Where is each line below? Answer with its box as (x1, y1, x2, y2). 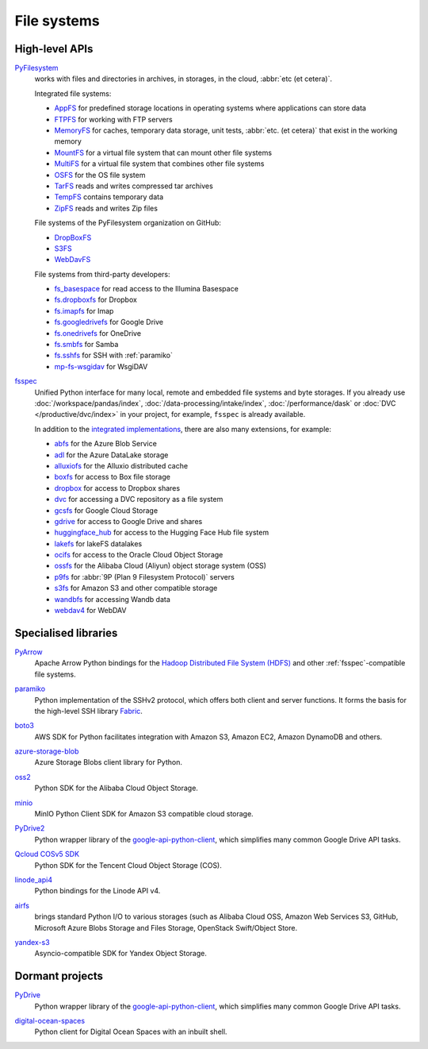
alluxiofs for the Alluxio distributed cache (54, 461, 189, 470)
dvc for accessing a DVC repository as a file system (54, 495, 224, 504)
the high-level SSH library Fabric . (34, 706, 143, 715)
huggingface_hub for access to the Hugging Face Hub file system (54, 528, 269, 538)
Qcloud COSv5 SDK (14, 850, 79, 859)
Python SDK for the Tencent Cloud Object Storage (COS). (34, 860, 222, 870)
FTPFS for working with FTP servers (54, 114, 174, 124)
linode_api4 (14, 874, 53, 885)
